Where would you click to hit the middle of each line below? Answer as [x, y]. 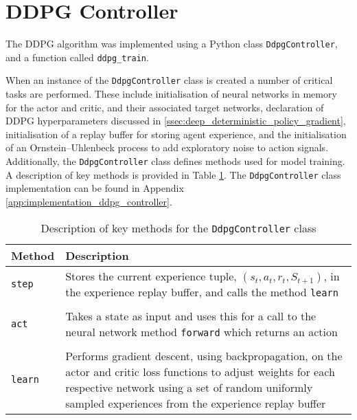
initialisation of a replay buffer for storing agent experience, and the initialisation [176, 134]
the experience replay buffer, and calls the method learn [202, 291]
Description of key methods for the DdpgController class [178, 228]
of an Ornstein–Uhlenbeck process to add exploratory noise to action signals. [167, 147]
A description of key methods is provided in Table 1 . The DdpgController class [173, 174]
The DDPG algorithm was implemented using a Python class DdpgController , [172, 44]
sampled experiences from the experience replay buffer [196, 403]
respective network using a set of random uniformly [189, 387]
